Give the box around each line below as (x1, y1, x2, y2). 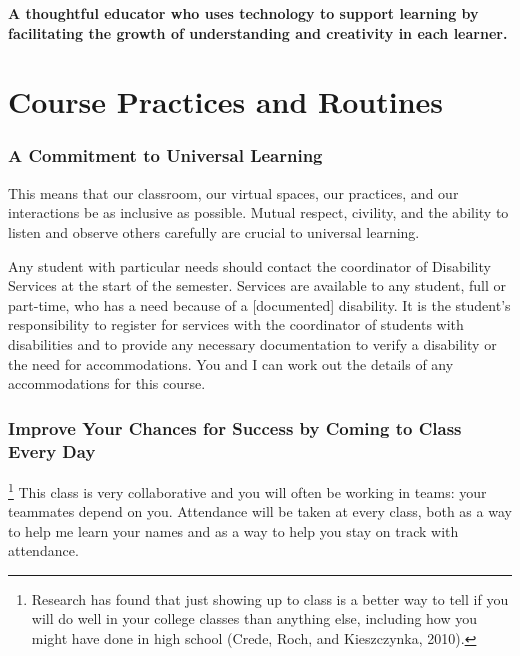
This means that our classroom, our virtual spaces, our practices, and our (8, 182, 459, 203)
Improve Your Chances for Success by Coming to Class (8, 415, 462, 440)
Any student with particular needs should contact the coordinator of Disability (8, 255, 491, 276)
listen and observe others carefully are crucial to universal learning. (8, 221, 420, 242)
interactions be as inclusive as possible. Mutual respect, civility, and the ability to (8, 202, 509, 223)
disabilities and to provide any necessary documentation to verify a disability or (8, 333, 497, 354)
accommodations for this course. (8, 373, 206, 394)
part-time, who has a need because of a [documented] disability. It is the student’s (8, 294, 511, 315)
